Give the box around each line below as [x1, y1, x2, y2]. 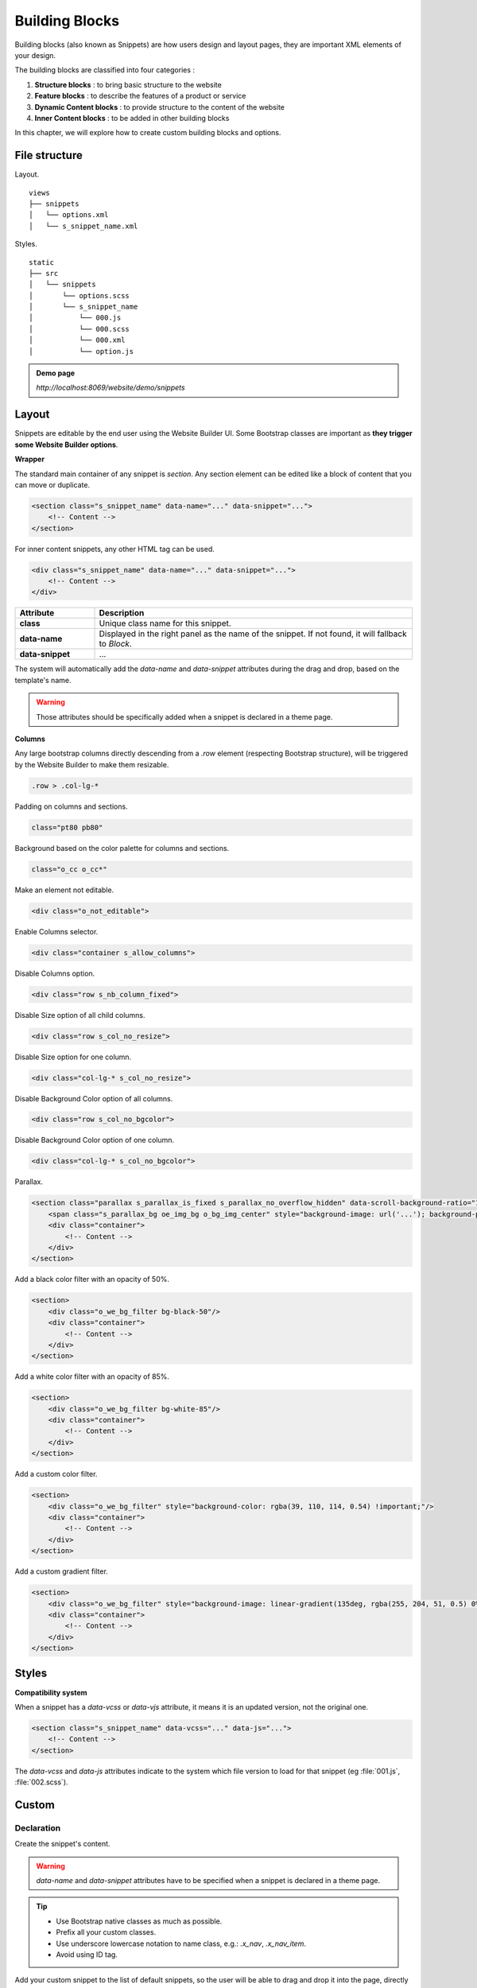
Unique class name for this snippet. [99, 618, 232, 629]
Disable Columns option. [14, 969, 95, 978]
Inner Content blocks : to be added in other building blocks [34, 113, 230, 122]
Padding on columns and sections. [14, 802, 128, 811]
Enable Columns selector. [14, 926, 99, 936]
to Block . [99, 639, 133, 650]
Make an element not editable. [14, 885, 114, 895]
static [29, 258, 55, 266]
